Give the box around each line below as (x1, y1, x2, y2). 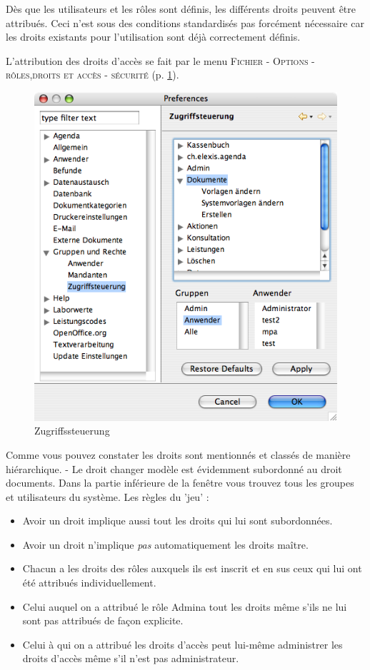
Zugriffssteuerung (34, 423, 110, 438)
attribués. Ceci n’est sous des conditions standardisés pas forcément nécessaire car (6, 15, 364, 30)
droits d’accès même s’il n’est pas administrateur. (22, 651, 239, 666)
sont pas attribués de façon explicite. (22, 613, 184, 628)
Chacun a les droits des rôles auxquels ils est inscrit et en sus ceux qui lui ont (22, 561, 362, 576)
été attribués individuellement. (22, 575, 156, 590)
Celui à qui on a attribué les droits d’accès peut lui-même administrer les (22, 636, 343, 651)
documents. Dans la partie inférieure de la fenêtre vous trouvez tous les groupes (6, 475, 354, 490)
